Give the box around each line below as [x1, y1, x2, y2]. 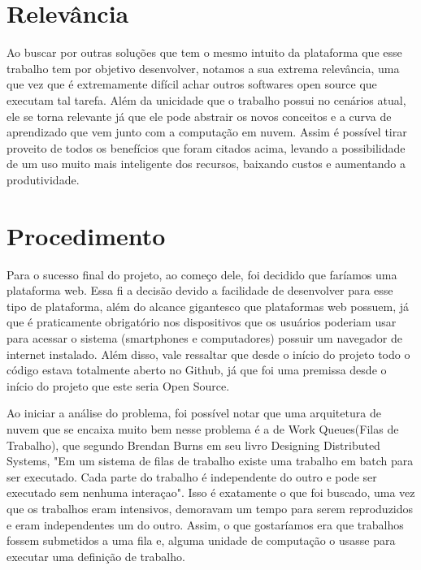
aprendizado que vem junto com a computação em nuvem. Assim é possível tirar [7, 123, 407, 140]
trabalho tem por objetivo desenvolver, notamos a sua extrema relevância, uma [7, 59, 400, 76]
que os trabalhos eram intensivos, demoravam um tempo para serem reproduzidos [7, 499, 414, 516]
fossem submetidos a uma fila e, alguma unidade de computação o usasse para [7, 532, 396, 549]
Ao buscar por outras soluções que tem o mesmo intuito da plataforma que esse [7, 44, 402, 61]
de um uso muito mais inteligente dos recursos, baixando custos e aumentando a [7, 155, 406, 172]
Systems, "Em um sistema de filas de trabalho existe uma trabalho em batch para [7, 452, 414, 469]
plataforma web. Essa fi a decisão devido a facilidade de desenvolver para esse [7, 282, 393, 299]
